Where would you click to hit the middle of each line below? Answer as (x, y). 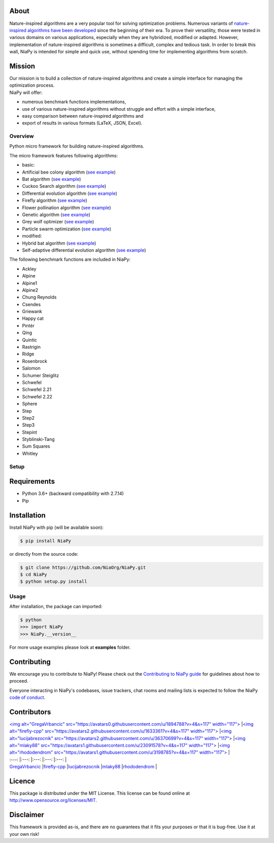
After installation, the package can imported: (56, 606)
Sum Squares (36, 446)
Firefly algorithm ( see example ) (55, 200)
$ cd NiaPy (33, 574)
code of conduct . (27, 697)
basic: (28, 165)
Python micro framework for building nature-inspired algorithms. (77, 146)
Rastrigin (31, 347)
